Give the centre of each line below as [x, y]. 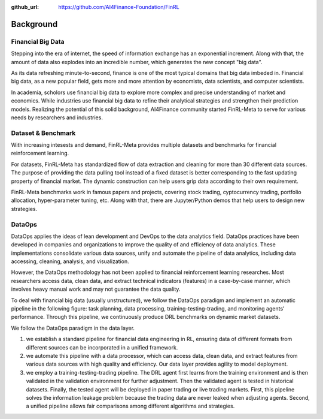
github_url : [25, 7]
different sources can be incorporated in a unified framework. [102, 347]
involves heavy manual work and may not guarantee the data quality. [96, 289]
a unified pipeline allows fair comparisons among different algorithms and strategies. [130, 406]
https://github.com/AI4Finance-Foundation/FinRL [119, 7]
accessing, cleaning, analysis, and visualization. [70, 261]
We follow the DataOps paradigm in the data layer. [73, 328]
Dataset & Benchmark [43, 133]
